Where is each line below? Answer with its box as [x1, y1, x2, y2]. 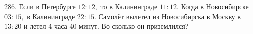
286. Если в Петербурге [4, 1, 76, 11]
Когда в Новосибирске [181, 1, 249, 11]
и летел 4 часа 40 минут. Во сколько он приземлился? [23, 21, 189, 31]
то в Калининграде [100, 1, 158, 11]
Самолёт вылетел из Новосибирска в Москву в [98, 11, 241, 21]
